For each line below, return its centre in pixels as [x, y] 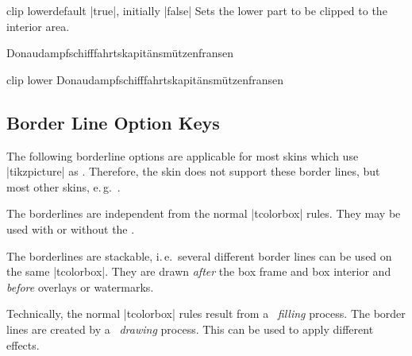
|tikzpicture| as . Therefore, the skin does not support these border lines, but [193, 171]
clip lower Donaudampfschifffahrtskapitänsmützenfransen [145, 79]
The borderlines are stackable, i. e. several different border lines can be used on [199, 255]
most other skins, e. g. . [64, 186]
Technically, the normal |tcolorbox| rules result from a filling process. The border [206, 313]
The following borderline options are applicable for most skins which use [183, 155]
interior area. [38, 26]
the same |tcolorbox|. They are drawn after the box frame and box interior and [199, 271]
